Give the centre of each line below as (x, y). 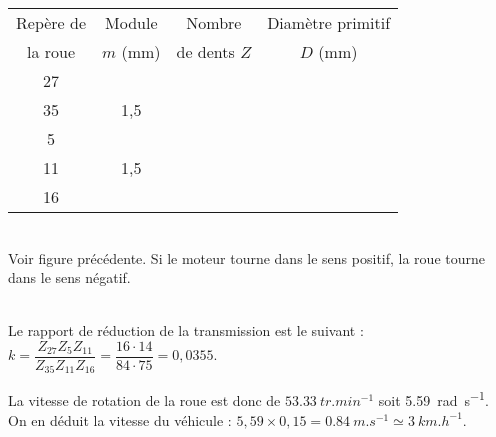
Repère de (51, 22)
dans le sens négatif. (69, 277)
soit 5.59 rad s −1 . (433, 399)
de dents (205, 51)
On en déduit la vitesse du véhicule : (120, 419)
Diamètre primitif (329, 22)
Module (131, 22)
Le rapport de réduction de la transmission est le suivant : (186, 330)
